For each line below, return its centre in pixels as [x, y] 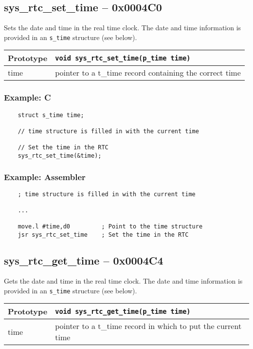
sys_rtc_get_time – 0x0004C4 [84, 260]
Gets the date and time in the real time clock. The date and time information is [123, 280]
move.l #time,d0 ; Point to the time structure [110, 227]
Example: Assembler [45, 176]
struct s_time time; [51, 115]
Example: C [27, 97]
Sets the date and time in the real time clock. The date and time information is [123, 28]
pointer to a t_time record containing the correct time [148, 73]
